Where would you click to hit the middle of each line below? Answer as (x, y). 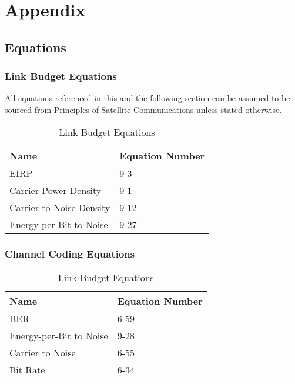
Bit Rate (27, 369)
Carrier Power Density (56, 190)
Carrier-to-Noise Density (60, 207)
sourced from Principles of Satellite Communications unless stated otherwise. (143, 109)
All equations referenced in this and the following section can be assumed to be (147, 98)
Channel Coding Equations (70, 254)
